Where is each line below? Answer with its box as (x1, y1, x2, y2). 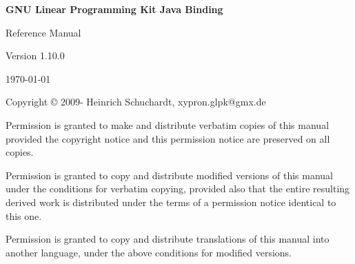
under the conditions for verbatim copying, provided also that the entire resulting (6, 181, 350, 196)
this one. (6, 208, 42, 223)
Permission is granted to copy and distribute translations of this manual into (6, 232, 329, 246)
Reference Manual (6, 25, 81, 39)
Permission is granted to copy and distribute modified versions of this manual (6, 167, 333, 182)
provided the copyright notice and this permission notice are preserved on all (6, 131, 330, 145)
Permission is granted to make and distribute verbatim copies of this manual (6, 117, 329, 132)
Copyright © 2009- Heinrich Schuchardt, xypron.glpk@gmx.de (6, 94, 266, 109)
